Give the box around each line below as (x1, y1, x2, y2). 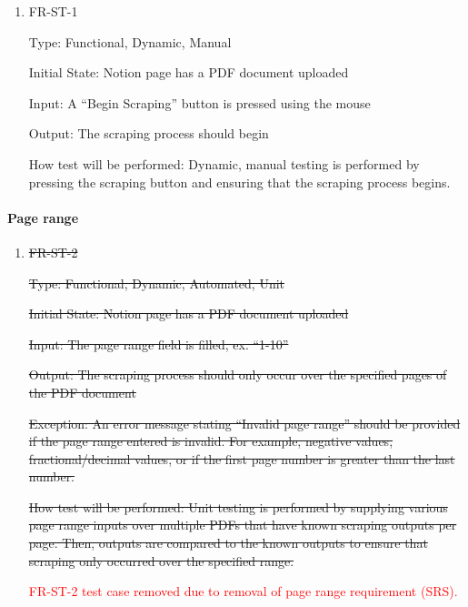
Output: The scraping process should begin (28, 124, 269, 143)
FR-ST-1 (28, 2, 78, 20)
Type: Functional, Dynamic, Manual (28, 32, 232, 51)
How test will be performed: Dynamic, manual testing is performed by (28, 154, 420, 173)
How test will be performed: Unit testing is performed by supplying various (28, 497, 448, 516)
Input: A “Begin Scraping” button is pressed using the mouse (28, 93, 371, 112)
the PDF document (28, 382, 136, 401)
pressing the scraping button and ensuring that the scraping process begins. (28, 172, 451, 191)
